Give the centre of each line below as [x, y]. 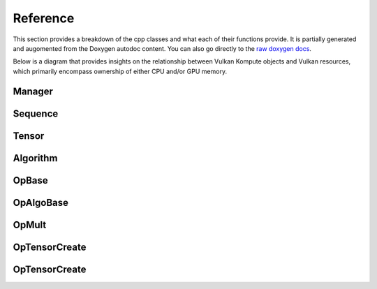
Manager [33, 91]
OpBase [30, 180]
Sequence [36, 113]
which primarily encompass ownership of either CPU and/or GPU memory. [120, 71]
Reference [44, 18]
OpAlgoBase [41, 202]
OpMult [30, 224]
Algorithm [35, 158]
